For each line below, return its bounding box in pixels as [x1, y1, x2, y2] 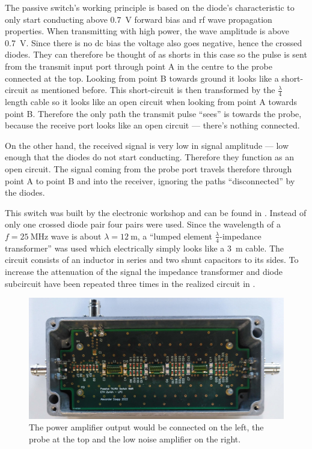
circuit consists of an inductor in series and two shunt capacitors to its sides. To [5, 253, 299, 266]
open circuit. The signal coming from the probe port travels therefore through [5, 162, 292, 175]
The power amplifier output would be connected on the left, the [29, 421, 264, 433]
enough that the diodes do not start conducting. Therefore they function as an [5, 151, 295, 163]
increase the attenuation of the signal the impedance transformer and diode [5, 265, 283, 277]
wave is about [50, 229, 102, 242]
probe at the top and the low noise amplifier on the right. [29, 432, 241, 445]
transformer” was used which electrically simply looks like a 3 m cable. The [5, 241, 284, 254]
